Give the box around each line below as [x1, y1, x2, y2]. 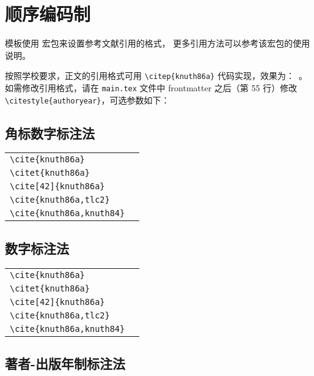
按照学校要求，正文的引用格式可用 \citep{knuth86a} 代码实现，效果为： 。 [5, 69, 307, 82]
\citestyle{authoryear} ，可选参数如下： [5, 93, 170, 106]
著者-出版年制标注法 [5, 354, 126, 373]
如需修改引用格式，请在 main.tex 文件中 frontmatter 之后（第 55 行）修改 [5, 81, 298, 94]
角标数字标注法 [5, 123, 95, 142]
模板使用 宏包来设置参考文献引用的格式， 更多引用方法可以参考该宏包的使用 [5, 37, 310, 50]
